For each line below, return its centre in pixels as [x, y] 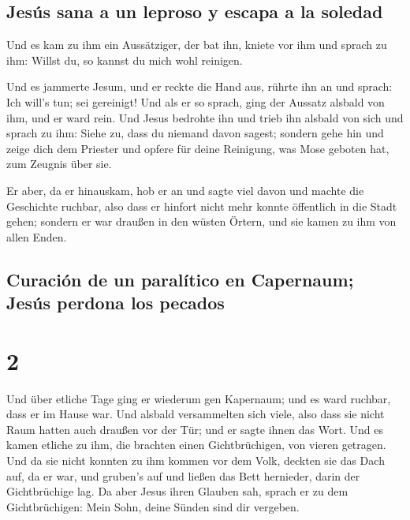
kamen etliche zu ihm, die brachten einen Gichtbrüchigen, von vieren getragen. [196, 445]
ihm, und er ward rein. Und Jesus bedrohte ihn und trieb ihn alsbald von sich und [205, 117]
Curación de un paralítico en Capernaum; [180, 279]
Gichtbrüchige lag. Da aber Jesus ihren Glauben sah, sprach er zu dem [177, 491]
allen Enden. [37, 236]
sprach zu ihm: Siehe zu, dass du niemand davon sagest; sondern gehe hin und [195, 133]
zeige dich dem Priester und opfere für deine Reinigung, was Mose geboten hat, [198, 148]
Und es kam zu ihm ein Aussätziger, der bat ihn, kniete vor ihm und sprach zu [197, 45]
